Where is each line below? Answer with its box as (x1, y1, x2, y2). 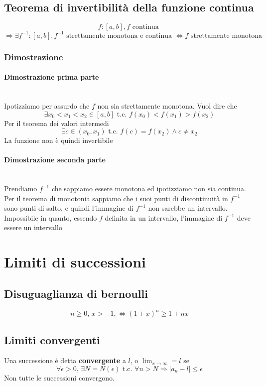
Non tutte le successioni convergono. (4, 372, 115, 383)
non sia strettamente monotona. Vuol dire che (97, 100, 237, 111)
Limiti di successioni (4, 252, 146, 272)
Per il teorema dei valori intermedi (4, 118, 109, 128)
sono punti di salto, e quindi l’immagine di (4, 203, 133, 213)
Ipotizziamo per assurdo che (4, 100, 90, 111)
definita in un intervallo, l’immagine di (105, 212, 223, 223)
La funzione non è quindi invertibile (4, 135, 113, 145)
